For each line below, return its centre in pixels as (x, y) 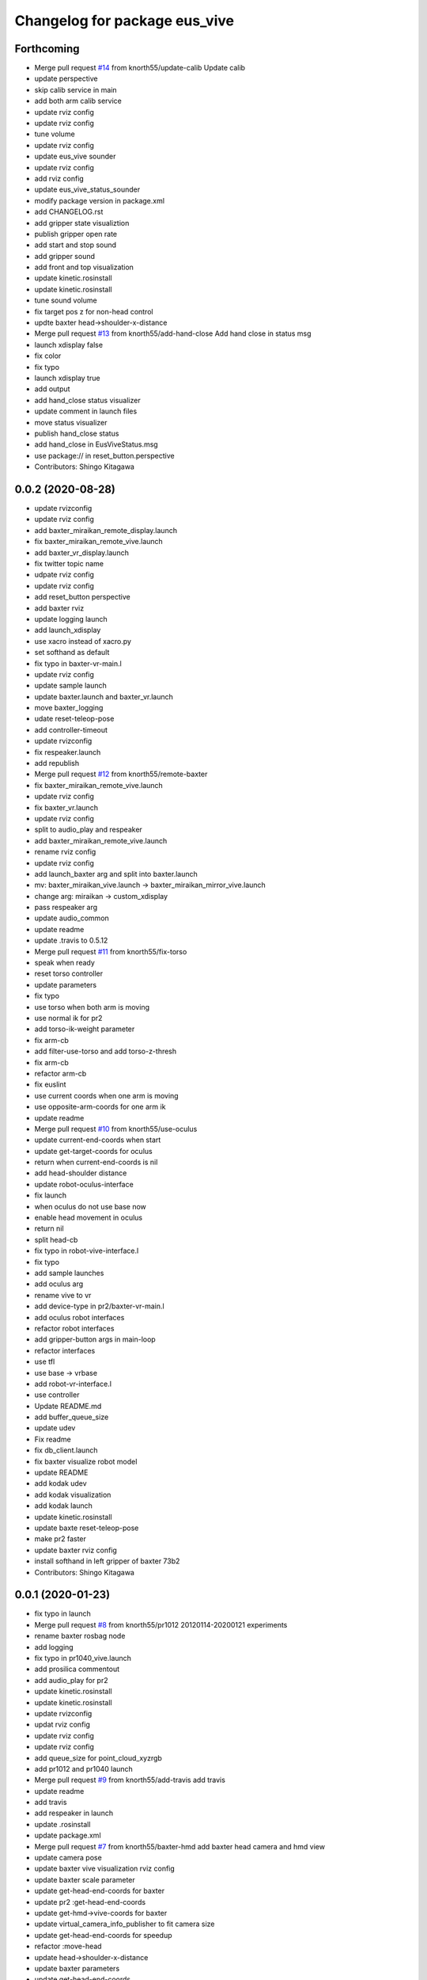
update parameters (66, 984)
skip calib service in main (76, 89)
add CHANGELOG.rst (69, 212)
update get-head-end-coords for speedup (104, 1935)
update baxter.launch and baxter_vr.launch (104, 696)
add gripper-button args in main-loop (95, 1339)
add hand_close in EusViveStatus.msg (96, 444)
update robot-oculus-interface (84, 1184)
